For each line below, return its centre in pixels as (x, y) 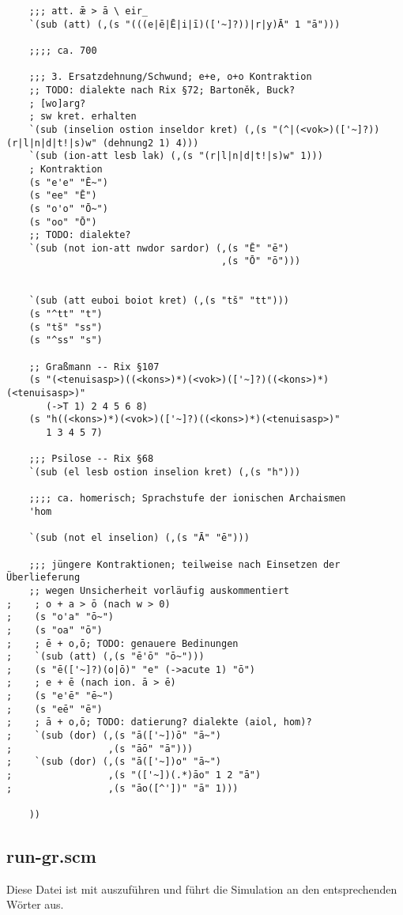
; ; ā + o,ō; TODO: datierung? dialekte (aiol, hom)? (159, 722)
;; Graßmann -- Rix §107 (94, 367)
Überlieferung (43, 578)
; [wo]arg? (57, 103)
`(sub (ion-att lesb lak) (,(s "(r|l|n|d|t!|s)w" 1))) (176, 156)
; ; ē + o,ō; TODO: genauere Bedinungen (122, 643)
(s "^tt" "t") (66, 314)
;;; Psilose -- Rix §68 (91, 459)
